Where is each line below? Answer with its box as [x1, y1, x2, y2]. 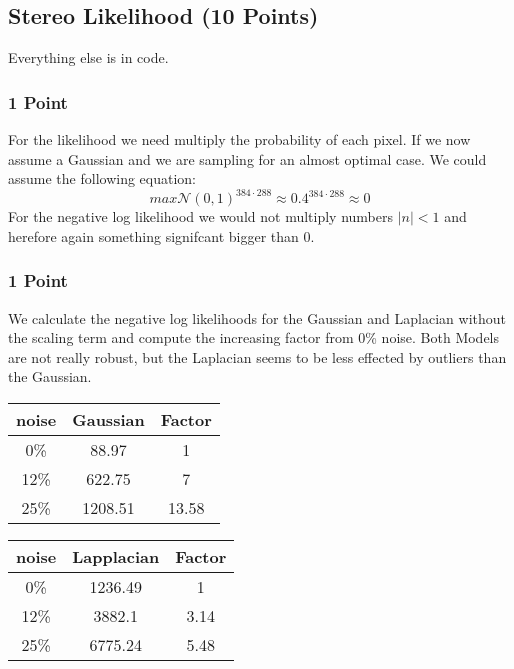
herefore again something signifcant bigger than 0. [8, 225, 315, 246]
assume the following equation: [8, 168, 196, 189]
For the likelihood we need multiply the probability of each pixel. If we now [8, 129, 471, 150]
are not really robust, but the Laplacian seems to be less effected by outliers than [8, 346, 507, 367]
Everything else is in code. [8, 47, 169, 68]
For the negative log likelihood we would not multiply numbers [8, 206, 393, 227]
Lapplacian [72, 545, 160, 569]
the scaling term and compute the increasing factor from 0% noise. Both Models [8, 327, 500, 348]
